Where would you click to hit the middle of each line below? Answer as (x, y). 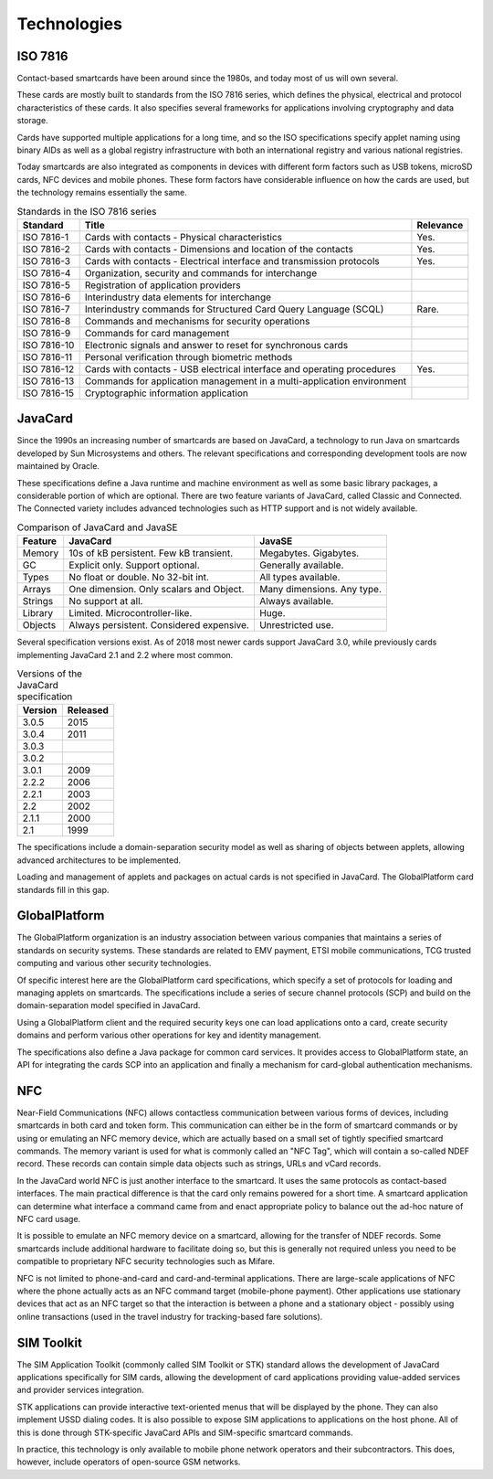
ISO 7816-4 (47, 272)
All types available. (299, 578)
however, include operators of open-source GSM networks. (129, 1462)
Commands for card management (157, 333)
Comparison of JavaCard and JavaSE (97, 527)
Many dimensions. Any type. (320, 590)
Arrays (37, 590)
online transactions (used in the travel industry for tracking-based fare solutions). (170, 1316)
